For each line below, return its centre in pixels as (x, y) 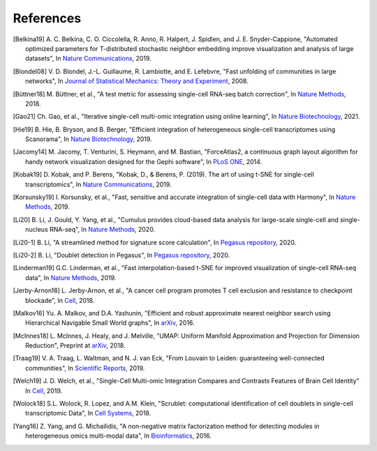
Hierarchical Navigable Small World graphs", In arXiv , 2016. (110, 323)
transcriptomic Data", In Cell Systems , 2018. (88, 413)
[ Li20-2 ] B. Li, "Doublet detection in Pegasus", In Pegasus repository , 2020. (121, 255)
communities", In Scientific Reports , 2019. (85, 368)
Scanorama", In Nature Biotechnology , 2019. (89, 139)
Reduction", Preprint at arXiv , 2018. (75, 346)
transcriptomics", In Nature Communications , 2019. (98, 184)
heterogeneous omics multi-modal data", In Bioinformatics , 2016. (119, 436)
